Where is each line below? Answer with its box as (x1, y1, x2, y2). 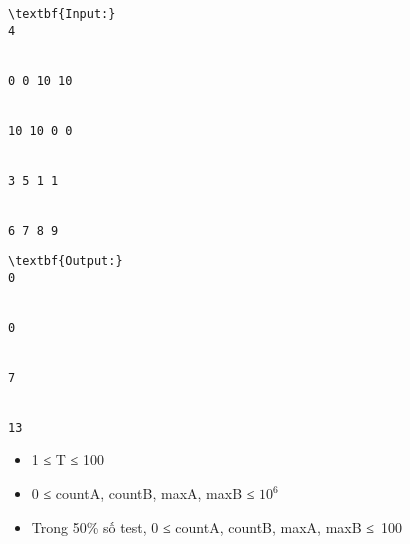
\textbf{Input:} (8, 7, 116, 21)
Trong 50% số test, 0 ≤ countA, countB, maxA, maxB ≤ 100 (31, 516, 402, 537)
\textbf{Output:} (8, 254, 123, 269)
